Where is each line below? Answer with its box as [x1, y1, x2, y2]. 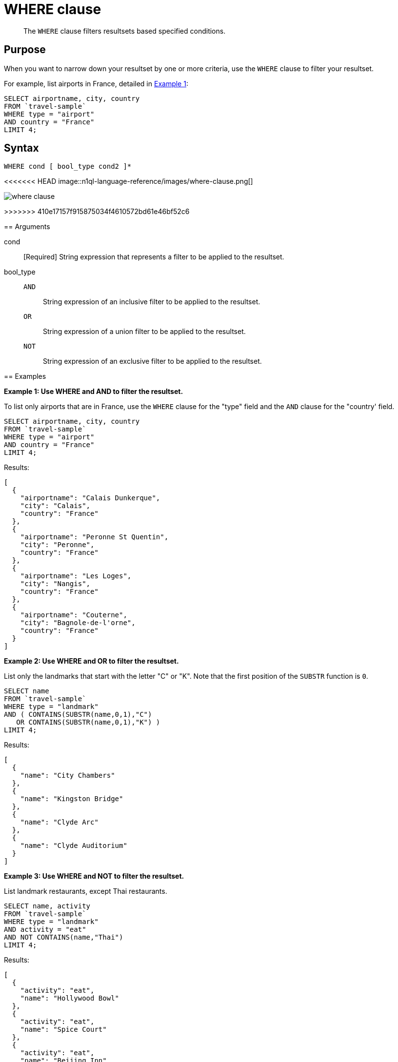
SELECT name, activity [4, 902, 91, 910]
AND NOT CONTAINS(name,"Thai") [4, 933, 123, 942]
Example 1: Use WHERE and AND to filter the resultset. [4, 387, 183, 396]
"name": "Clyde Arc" [20, 818, 99, 826]
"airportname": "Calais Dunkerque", [20, 494, 160, 502]
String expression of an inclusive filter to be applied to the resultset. [43, 297, 260, 306]
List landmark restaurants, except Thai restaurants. [4, 887, 167, 896]
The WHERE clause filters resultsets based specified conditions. [23, 26, 226, 35]
